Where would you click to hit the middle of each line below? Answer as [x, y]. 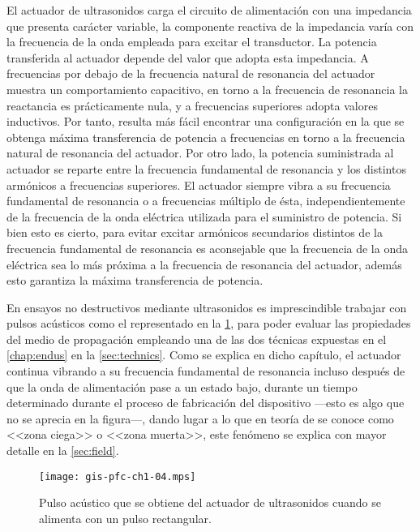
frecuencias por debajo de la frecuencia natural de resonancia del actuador [191, 73]
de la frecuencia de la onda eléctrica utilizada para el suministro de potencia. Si [204, 216]
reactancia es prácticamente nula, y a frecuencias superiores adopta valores [192, 105]
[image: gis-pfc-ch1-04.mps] [118, 476]
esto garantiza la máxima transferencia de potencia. [135, 280]
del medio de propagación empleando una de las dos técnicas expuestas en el [197, 339]
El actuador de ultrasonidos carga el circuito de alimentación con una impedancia [209, 10]
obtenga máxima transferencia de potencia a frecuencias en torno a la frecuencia [206, 137]
